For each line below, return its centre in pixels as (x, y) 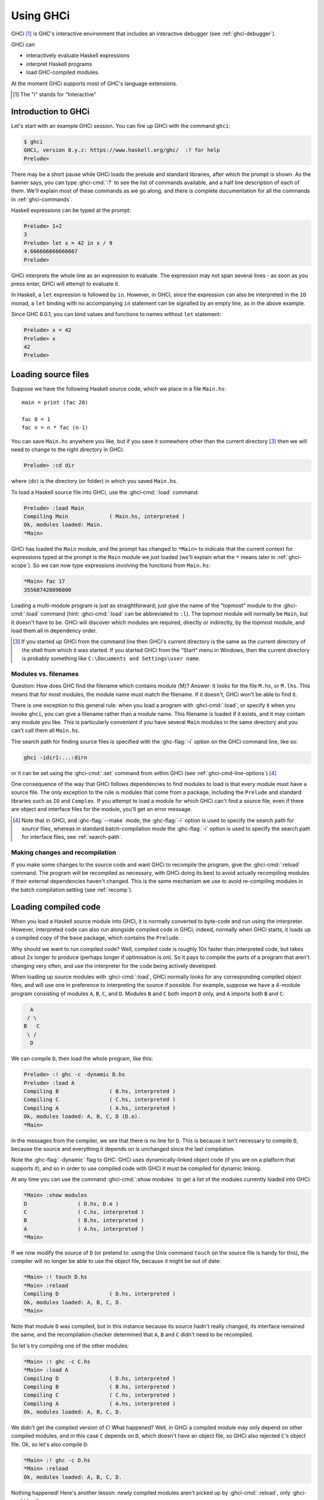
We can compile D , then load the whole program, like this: (82, 1058)
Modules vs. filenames (45, 674)
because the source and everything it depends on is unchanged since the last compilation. (123, 1148)
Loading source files (50, 374)
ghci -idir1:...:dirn (55, 757)
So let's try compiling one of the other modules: (70, 1345)
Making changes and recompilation (64, 853)
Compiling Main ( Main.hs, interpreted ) (104, 516)
